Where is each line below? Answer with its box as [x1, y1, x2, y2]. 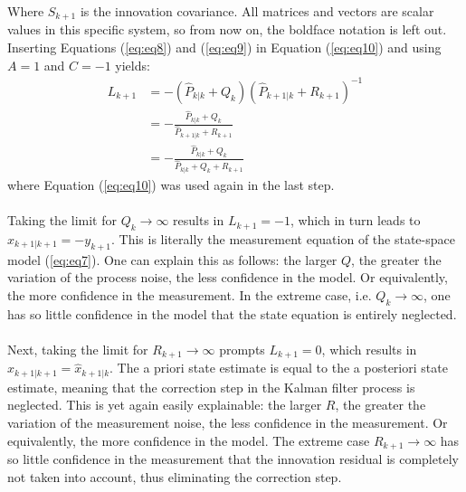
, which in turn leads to [290, 211, 421, 230]
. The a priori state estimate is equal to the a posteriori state [109, 358, 448, 377]
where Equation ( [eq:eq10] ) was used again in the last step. [7, 175, 335, 194]
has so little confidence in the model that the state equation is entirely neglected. [7, 304, 457, 323]
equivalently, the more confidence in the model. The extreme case [7, 430, 370, 449]
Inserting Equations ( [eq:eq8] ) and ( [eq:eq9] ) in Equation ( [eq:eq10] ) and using [7, 38, 442, 57]
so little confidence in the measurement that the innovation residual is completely [7, 449, 459, 468]
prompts [219, 339, 265, 358]
